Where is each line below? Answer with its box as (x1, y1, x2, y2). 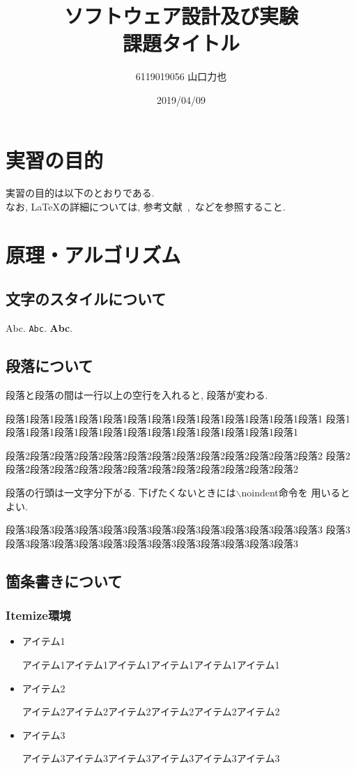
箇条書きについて (6, 570, 123, 591)
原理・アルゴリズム (6, 240, 181, 268)
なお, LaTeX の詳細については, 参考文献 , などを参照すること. (6, 199, 286, 214)
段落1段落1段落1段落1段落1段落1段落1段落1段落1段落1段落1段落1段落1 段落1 (6, 411, 350, 425)
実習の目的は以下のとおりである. (6, 185, 155, 200)
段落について (6, 355, 93, 376)
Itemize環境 (6, 607, 71, 624)
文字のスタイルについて (6, 288, 167, 310)
